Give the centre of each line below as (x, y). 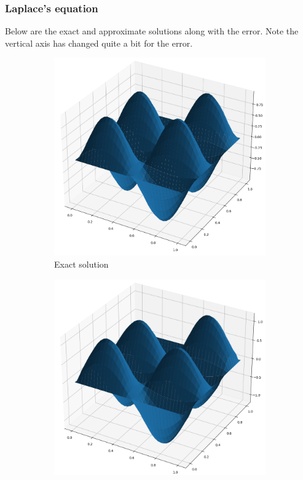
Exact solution (81, 264)
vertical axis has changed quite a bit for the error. (99, 43)
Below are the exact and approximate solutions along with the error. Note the (152, 31)
